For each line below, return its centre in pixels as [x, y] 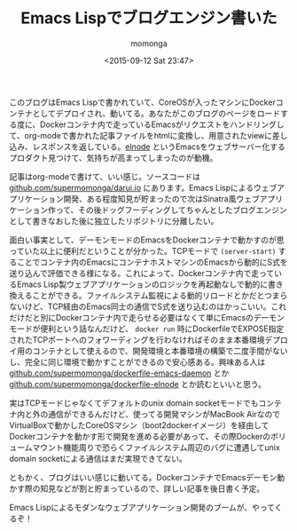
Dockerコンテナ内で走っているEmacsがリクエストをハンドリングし [162, 124]
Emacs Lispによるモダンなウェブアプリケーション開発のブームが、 [131, 507]
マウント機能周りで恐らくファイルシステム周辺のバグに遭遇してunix [156, 447]
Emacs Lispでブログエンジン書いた [149, 18]
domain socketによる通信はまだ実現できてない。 [98, 458]
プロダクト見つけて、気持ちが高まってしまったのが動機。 [113, 157]
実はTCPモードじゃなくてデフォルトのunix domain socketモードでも [134, 403]
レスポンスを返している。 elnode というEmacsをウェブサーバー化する [159, 147]
